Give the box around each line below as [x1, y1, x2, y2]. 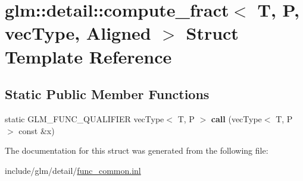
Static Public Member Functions [5, 85, 210, 103]
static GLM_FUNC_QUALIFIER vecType [5, 112, 164, 125]
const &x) [18, 124, 55, 136]
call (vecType [211, 112, 262, 125]
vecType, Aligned [5, 21, 151, 45]
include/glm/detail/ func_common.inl [5, 164, 141, 176]
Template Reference [5, 44, 172, 68]
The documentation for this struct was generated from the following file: [5, 144, 268, 157]
